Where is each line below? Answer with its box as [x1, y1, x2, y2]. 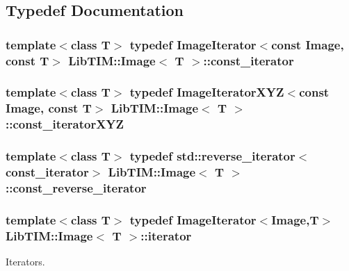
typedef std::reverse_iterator [129, 147, 295, 165]
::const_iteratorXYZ [6, 115, 124, 133]
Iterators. [6, 254, 45, 269]
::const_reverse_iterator [6, 179, 147, 196]
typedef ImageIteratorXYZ [129, 83, 284, 101]
